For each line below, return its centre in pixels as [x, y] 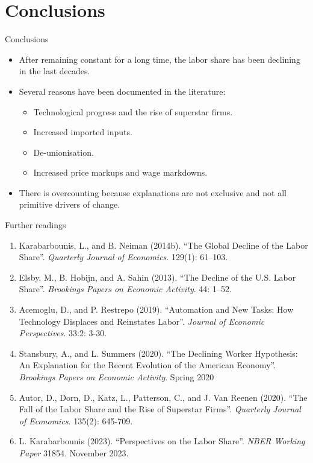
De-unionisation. [64, 152]
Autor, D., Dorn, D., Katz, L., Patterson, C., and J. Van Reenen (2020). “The [163, 397]
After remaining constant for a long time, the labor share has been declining [160, 59]
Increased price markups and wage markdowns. [120, 172]
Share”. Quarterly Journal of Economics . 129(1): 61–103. [123, 257]
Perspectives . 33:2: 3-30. [63, 333]
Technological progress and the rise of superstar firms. [133, 111]
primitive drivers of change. [70, 204]
